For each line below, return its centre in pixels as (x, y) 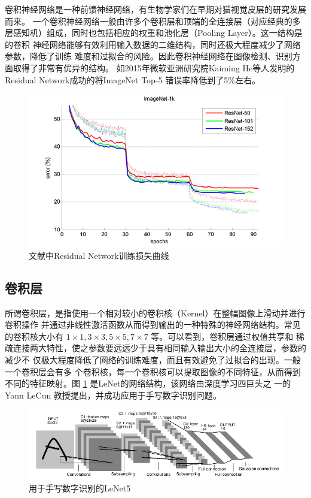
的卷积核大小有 (34, 336)
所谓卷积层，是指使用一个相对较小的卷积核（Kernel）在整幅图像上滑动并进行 (155, 313)
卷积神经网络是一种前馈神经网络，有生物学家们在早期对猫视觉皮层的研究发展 (155, 9)
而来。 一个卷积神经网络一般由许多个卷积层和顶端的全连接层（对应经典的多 (153, 21)
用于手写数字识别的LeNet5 (80, 488)
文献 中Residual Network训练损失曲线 (99, 255)
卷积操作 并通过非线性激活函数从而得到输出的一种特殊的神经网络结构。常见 (153, 325)
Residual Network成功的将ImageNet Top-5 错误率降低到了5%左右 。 (132, 79)
